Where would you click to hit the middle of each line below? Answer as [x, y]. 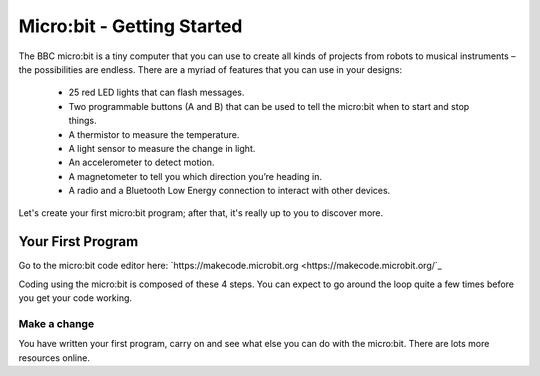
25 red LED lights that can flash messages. [156, 92]
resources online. [54, 357]
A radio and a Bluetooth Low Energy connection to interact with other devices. [229, 191]
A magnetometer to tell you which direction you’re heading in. [195, 176]
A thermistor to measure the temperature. [154, 134]
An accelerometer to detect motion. [141, 162]
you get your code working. [75, 298]
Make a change [56, 323]
